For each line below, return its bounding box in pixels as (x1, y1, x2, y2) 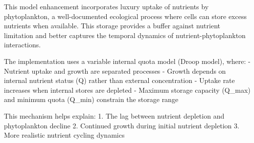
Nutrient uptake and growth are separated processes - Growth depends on (4, 65, 226, 76)
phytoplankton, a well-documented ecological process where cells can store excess (4, 11, 247, 21)
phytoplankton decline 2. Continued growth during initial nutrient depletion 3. (4, 120, 239, 130)
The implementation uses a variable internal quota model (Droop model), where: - (4, 56, 251, 66)
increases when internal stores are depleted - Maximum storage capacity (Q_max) (4, 84, 251, 95)
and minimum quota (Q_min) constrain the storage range (4, 94, 179, 104)
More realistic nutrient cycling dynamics (4, 130, 125, 140)
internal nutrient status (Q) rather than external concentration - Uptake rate (4, 75, 235, 85)
